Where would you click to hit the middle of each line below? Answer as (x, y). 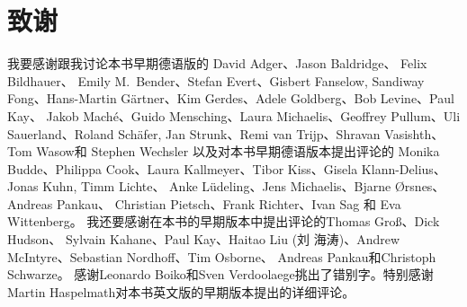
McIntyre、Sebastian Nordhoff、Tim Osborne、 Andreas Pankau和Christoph (222, 256)
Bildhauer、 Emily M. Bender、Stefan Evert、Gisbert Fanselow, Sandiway (216, 80)
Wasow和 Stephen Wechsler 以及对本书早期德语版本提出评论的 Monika (238, 151)
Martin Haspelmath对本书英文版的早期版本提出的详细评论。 (181, 291)
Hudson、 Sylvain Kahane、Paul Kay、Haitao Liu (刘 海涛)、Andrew (204, 239)
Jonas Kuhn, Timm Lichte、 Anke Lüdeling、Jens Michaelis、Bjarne (199, 186)
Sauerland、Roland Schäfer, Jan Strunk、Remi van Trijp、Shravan (194, 133)
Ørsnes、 (420, 186)
